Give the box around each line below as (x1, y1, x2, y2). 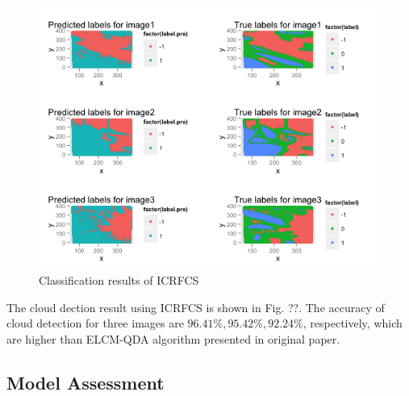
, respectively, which (303, 315, 403, 331)
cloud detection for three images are (6, 315, 184, 331)
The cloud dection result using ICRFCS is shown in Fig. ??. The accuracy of (6, 298, 385, 315)
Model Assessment (6, 369, 165, 394)
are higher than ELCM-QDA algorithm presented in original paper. (6, 330, 340, 347)
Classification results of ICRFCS (39, 272, 199, 289)
